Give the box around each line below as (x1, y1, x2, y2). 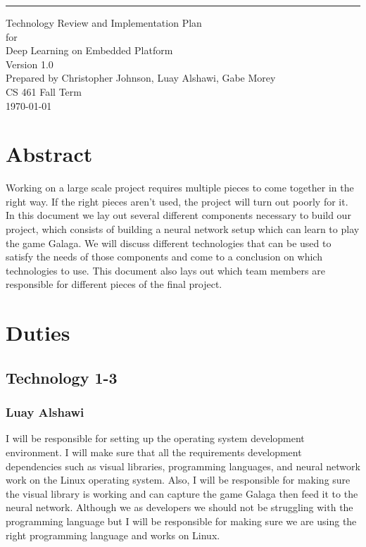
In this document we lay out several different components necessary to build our (6, 208, 351, 222)
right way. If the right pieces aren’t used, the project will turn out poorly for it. (6, 194, 348, 208)
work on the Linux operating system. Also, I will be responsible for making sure (6, 472, 351, 487)
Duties (6, 318, 70, 347)
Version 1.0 (6, 56, 53, 71)
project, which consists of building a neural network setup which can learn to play (6, 222, 360, 237)
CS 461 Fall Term (6, 84, 82, 99)
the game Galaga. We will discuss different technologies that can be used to (6, 235, 332, 250)
